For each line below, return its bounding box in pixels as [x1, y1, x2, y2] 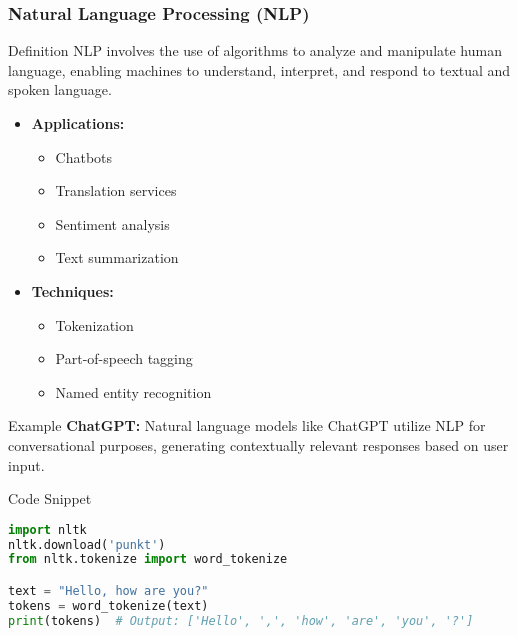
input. [8, 454, 45, 475]
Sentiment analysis [55, 213, 170, 234]
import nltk [8, 522, 87, 537]
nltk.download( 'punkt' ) [8, 537, 166, 552]
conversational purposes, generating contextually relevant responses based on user [8, 434, 509, 455]
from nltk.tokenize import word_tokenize [8, 552, 288, 567]
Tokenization [55, 314, 134, 335]
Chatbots [55, 146, 113, 167]
